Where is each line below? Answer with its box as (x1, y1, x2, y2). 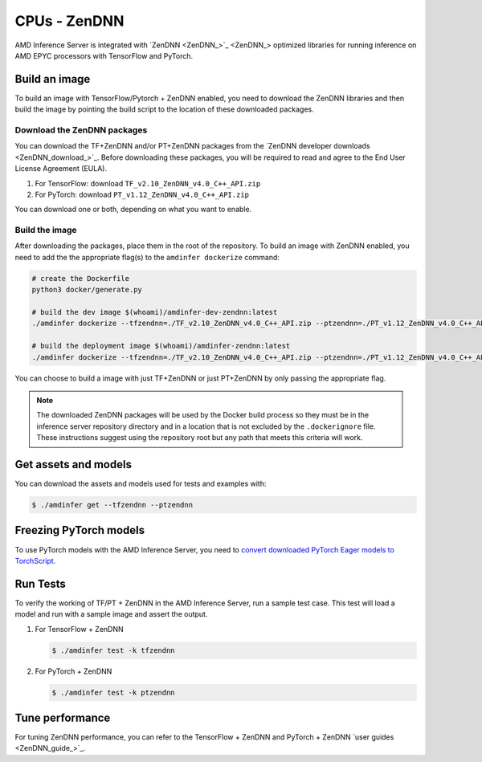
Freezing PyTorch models (14, 524, 145, 537)
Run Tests (14, 577, 66, 590)
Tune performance (14, 711, 111, 724)
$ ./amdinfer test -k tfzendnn (51, 646, 176, 654)
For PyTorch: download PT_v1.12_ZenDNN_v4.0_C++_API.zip (35, 189, 249, 199)
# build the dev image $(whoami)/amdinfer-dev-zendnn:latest (31, 308, 278, 317)
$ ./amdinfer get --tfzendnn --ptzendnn (31, 500, 193, 510)
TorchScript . (14, 556, 56, 565)
